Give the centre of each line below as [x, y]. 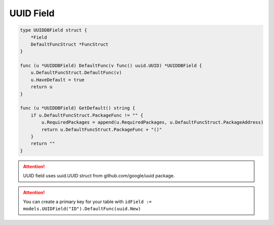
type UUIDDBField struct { [54, 30]
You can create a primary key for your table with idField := [87, 201]
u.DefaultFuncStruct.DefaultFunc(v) [76, 73]
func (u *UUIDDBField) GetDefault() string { [78, 108]
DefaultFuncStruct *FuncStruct [70, 44]
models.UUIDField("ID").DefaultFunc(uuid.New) [82, 209]
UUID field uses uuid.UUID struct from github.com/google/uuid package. [99, 176]
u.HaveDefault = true [58, 80]
